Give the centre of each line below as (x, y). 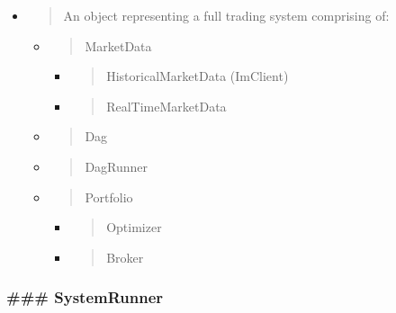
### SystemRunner (85, 297)
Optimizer (134, 227)
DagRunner (117, 166)
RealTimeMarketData (166, 106)
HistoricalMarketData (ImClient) (198, 76)
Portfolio (109, 197)
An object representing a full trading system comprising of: (226, 15)
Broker (125, 257)
